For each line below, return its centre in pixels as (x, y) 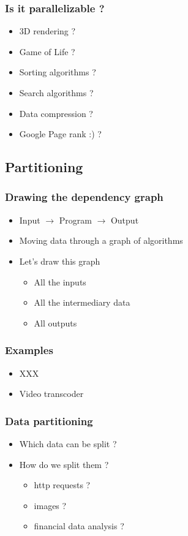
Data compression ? (56, 113)
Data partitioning (49, 421)
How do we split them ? (64, 464)
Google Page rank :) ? (60, 134)
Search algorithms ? (56, 92)
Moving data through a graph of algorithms (101, 240)
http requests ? (62, 485)
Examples (29, 350)
